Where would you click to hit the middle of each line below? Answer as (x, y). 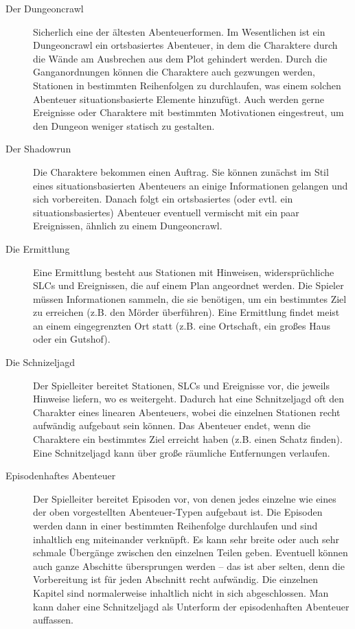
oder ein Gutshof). (72, 339)
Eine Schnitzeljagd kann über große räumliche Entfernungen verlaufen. (182, 452)
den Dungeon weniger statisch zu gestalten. (124, 125)
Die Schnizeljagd (40, 362)
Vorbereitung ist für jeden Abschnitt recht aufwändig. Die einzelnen (176, 579)
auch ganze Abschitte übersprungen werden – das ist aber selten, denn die (189, 565)
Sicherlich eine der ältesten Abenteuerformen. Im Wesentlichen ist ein (179, 31)
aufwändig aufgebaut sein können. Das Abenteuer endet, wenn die (172, 425)
